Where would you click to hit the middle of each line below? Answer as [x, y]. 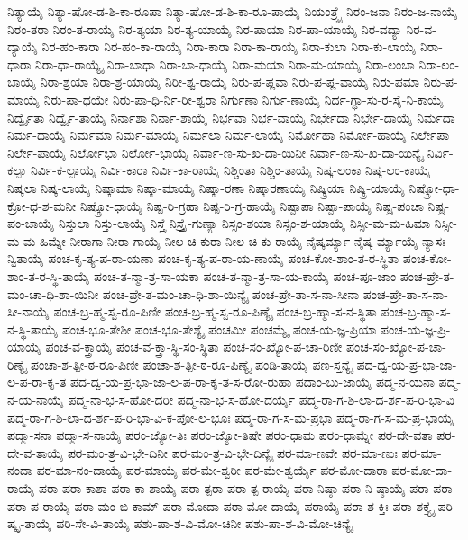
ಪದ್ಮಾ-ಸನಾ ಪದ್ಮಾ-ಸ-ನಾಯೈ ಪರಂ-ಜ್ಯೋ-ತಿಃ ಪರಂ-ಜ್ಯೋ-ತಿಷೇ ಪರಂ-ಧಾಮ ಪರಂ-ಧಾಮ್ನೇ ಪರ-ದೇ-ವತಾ [220, 435]
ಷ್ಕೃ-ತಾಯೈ [30, 523]
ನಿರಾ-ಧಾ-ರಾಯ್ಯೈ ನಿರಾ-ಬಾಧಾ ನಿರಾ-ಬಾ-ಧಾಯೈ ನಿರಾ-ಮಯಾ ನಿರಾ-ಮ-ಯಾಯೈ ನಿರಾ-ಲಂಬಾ [225, 64]
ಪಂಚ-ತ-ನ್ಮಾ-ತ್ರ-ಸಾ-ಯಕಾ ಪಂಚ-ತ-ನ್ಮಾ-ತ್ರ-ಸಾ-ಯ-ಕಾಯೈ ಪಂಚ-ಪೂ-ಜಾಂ [245, 275]
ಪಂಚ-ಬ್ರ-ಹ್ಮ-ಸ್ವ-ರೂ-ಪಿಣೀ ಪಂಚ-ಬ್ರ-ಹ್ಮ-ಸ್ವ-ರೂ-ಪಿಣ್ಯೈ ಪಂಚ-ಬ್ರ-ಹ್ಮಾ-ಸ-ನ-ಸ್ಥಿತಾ [215, 311]
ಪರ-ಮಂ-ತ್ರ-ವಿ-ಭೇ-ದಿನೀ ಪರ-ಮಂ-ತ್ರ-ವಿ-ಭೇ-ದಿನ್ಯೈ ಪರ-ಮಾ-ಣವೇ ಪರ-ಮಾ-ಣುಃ [232, 452]
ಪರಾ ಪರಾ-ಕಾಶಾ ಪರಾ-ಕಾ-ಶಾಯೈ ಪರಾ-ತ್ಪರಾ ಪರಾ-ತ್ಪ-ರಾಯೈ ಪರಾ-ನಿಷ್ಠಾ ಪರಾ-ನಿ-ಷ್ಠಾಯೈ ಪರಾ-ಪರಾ [245, 488]
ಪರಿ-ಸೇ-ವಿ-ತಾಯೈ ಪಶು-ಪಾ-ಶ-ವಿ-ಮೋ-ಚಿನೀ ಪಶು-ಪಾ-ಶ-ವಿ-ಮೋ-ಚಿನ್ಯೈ [205, 523]
